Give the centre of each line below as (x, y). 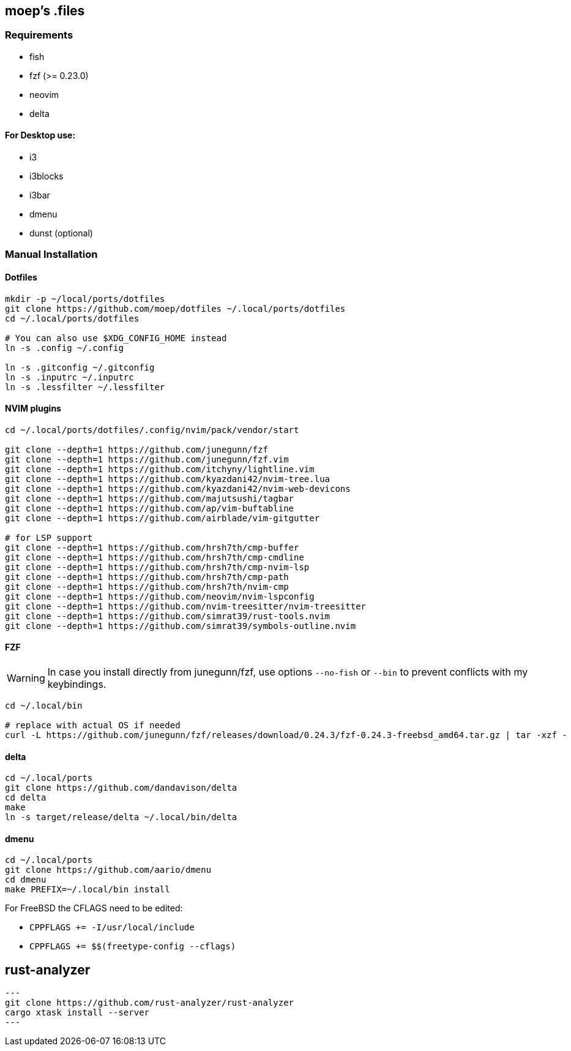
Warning (26, 678)
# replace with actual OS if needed (93, 725)
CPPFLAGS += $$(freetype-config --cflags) (133, 947)
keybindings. (77, 684)
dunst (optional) (61, 233)
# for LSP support (49, 537)
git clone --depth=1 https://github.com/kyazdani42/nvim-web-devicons (178, 488)
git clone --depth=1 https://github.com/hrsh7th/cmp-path (147, 577)
